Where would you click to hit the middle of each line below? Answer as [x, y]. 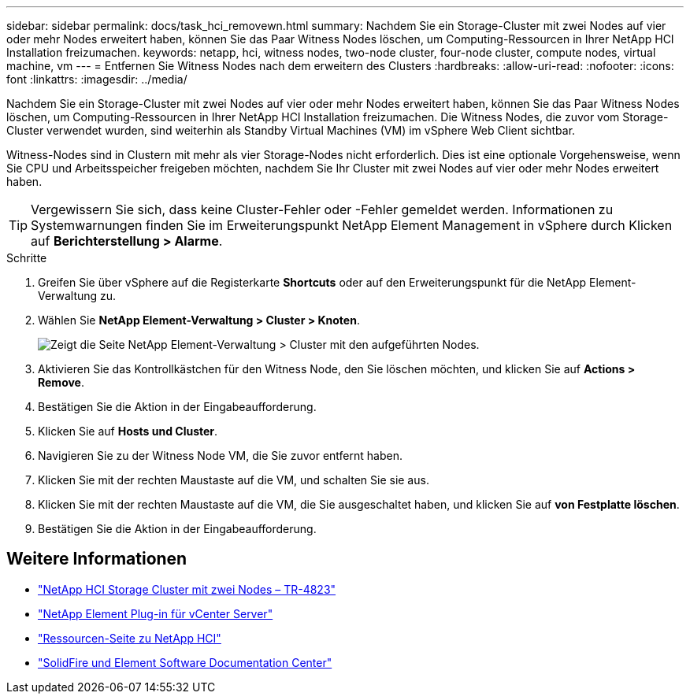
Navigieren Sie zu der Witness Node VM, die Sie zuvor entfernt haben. [220, 456]
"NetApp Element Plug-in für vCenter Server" [156, 613]
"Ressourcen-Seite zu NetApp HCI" [130, 638]
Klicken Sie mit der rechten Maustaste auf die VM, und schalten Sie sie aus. [234, 480]
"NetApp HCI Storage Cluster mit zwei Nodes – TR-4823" [187, 589]
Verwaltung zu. [77, 296]
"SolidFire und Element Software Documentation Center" [185, 662]
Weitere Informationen [97, 559]
